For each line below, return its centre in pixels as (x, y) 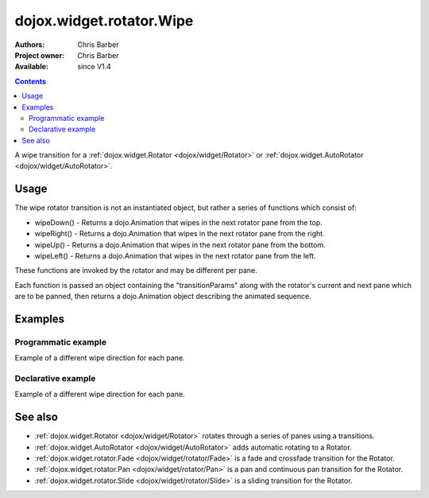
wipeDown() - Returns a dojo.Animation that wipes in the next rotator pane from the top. (179, 222)
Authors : (30, 45)
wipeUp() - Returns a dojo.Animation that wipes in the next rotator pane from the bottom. (180, 245)
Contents (31, 81)
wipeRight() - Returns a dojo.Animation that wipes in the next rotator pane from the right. (180, 234)
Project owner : (40, 55)
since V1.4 (94, 67)
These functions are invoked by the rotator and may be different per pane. (136, 270)
